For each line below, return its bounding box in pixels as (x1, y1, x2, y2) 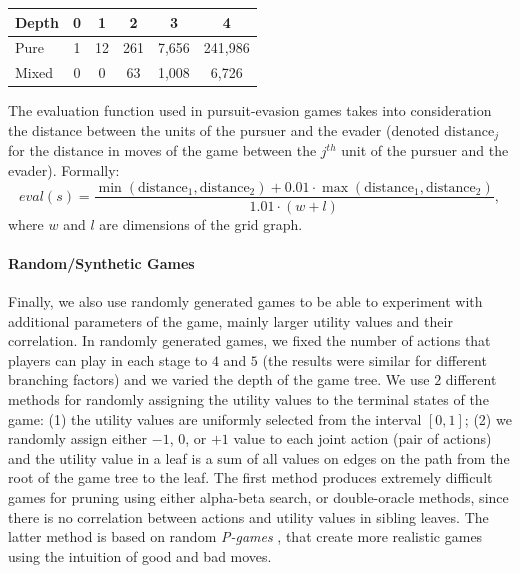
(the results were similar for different (262, 349, 487, 370)
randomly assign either (8, 428, 148, 449)
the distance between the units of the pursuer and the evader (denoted (8, 119, 440, 140)
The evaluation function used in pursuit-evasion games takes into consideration (8, 100, 492, 121)
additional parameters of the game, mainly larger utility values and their (8, 310, 453, 331)
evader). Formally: (8, 159, 120, 180)
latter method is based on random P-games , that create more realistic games (8, 526, 483, 547)
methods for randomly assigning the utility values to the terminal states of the (8, 388, 489, 409)
